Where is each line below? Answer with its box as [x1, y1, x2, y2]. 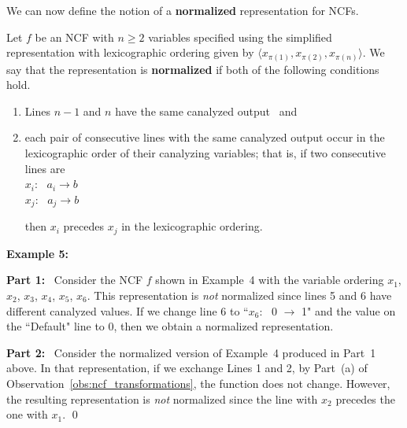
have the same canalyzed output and [115, 102, 298, 119]
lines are [24, 160, 65, 176]
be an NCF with [35, 28, 114, 45]
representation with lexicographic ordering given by [6, 44, 254, 61]
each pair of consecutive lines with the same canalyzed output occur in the [24, 129, 385, 146]
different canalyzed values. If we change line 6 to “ [6, 302, 249, 319]
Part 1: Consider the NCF [6, 271, 143, 288]
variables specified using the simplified [148, 28, 332, 45]
